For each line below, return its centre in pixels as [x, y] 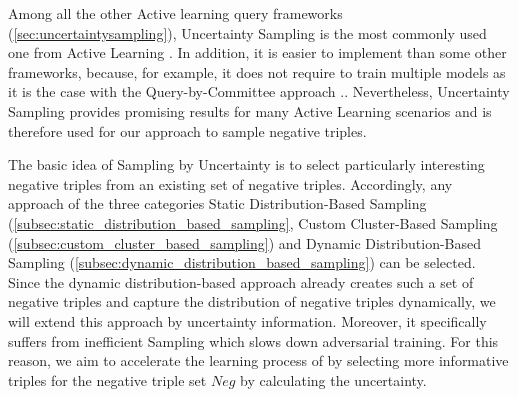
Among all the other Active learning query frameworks [175, 13]
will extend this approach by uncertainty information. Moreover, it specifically [247, 320]
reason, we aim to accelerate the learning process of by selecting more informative [258, 360]
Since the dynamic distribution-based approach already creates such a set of [241, 281]
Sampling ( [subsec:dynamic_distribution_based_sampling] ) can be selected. [242, 262]
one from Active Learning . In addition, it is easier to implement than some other [257, 52]
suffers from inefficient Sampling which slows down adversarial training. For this [253, 340]
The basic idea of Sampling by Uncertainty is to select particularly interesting [246, 164]
